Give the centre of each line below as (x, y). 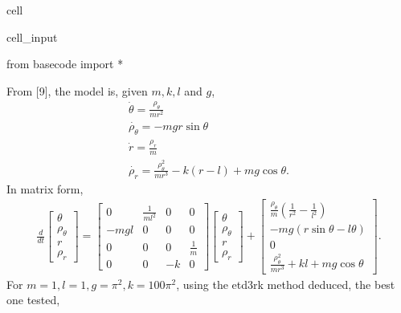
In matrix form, (45, 188)
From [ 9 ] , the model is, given (77, 90)
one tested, (33, 300)
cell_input (32, 37)
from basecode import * (65, 64)
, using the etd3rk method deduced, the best (286, 284)
